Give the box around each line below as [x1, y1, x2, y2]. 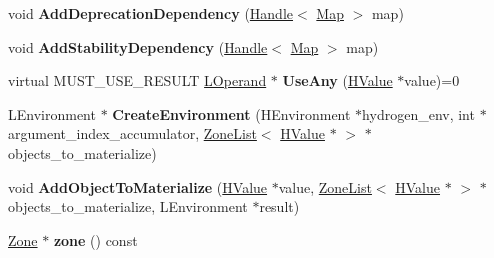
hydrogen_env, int [362, 103, 475, 124]
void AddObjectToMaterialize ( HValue [8, 176, 268, 197]
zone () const [53, 229, 138, 250]
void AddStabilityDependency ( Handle [8, 36, 268, 57]
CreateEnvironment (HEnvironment [112, 103, 351, 124]
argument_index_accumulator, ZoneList [8, 123, 257, 144]
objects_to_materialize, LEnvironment [8, 196, 248, 217]
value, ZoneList [278, 176, 372, 197]
